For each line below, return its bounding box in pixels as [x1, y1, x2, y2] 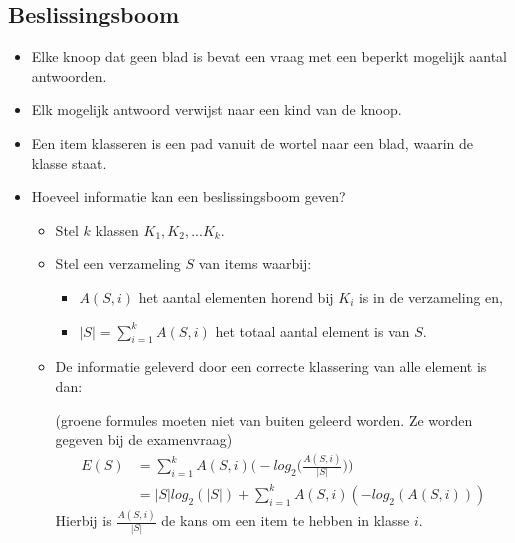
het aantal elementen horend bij [138, 286, 334, 307]
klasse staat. [31, 152, 107, 173]
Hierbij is [55, 510, 112, 531]
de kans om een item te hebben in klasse [161, 510, 410, 531]
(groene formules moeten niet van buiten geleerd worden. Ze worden [55, 409, 473, 430]
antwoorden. [31, 65, 107, 86]
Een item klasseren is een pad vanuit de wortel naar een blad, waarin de [31, 132, 473, 153]
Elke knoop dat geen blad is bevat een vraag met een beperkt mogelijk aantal [31, 46, 507, 67]
